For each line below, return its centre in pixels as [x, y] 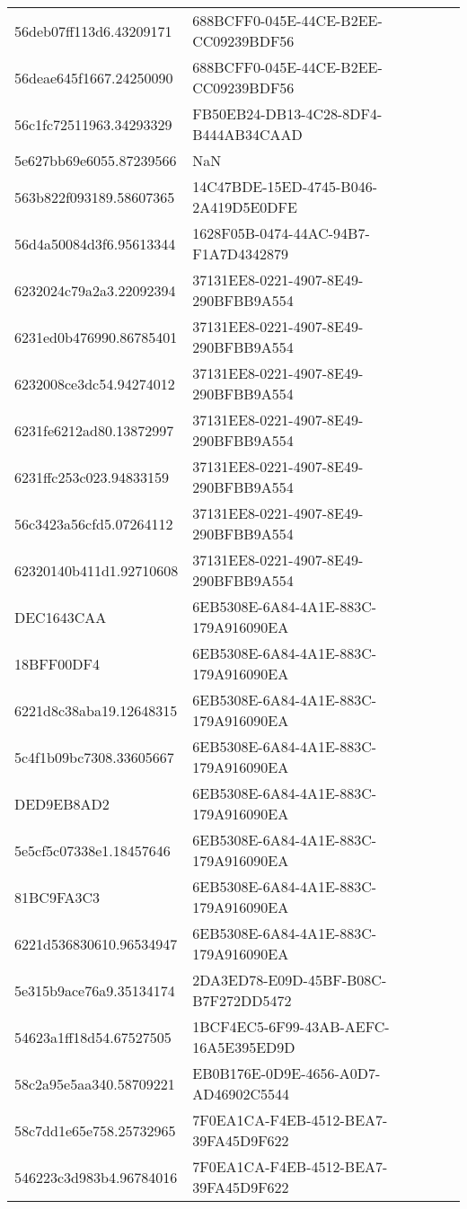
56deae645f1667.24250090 [94, 77]
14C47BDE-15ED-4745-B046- [285, 186]
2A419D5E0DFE [245, 207]
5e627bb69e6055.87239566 [96, 160]
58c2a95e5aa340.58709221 [95, 1083]
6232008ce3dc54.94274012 [95, 383]
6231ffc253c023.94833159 [92, 477]
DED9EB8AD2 [62, 803]
